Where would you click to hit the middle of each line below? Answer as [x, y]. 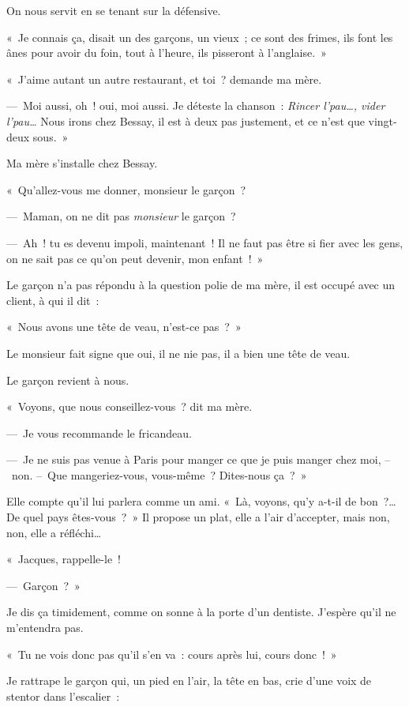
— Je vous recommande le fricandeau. [99, 432]
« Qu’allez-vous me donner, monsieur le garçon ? [126, 189]
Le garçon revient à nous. [68, 380]
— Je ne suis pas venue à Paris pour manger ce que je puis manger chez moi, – [199, 459]
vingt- [383, 120]
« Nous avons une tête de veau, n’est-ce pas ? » [124, 327]
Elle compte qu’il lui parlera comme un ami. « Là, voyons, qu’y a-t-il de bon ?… [201, 501]
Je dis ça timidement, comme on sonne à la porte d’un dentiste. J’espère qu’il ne [201, 612]
